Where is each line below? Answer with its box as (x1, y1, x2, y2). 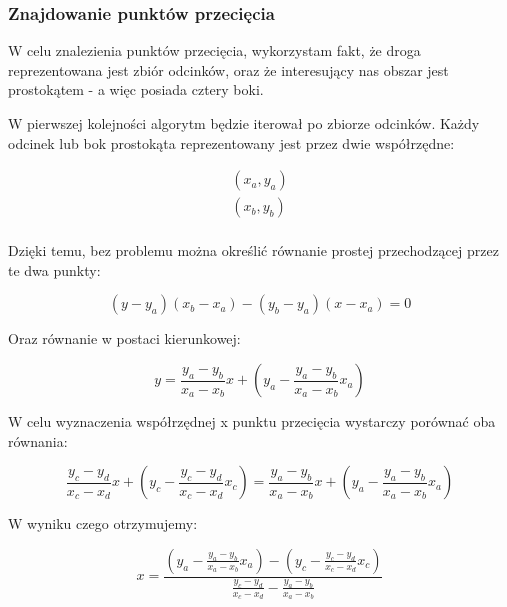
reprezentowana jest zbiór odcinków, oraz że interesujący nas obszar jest (8, 59, 449, 80)
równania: (8, 430, 68, 451)
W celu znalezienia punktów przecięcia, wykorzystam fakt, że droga (8, 40, 421, 61)
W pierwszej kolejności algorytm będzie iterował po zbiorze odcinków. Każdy (8, 113, 480, 133)
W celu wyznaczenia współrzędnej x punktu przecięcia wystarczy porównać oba (8, 411, 496, 432)
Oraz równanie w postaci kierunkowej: (8, 328, 241, 349)
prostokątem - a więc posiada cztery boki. (8, 79, 264, 100)
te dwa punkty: (8, 259, 101, 280)
